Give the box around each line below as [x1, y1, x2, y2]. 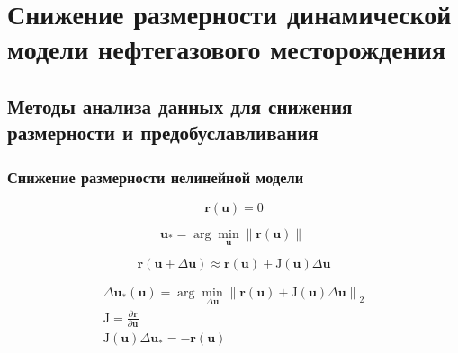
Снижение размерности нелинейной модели [7, 165, 304, 188]
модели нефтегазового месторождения [7, 31, 446, 67]
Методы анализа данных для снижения [7, 92, 353, 119]
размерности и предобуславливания [7, 119, 319, 146]
